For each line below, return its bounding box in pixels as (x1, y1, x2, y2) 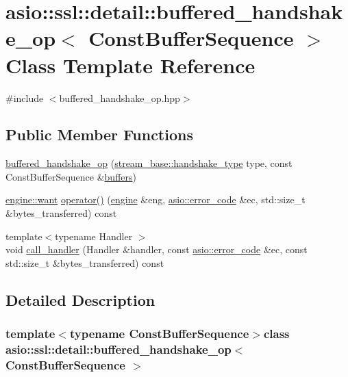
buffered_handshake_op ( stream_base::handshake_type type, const (5, 156, 293, 170)
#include (5, 90, 44, 105)
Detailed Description (5, 289, 156, 310)
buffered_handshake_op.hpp (59, 90, 180, 105)
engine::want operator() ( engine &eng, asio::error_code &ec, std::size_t (5, 192, 306, 207)
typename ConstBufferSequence (69, 325, 249, 342)
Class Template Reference (5, 51, 256, 79)
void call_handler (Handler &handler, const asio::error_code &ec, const (5, 242, 308, 257)
